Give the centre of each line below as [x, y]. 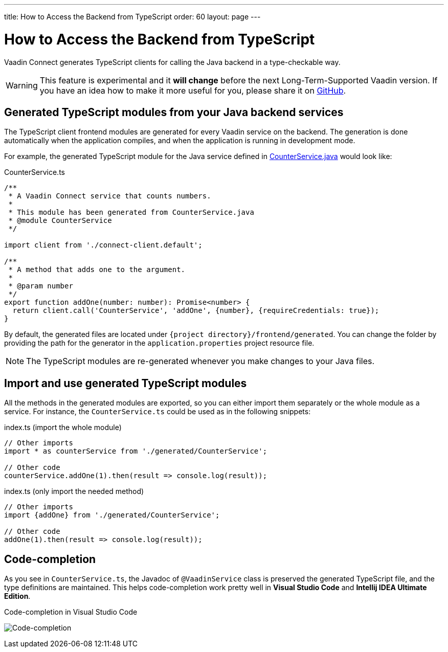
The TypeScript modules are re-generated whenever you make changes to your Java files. [200, 361]
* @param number [41, 286]
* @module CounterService [60, 221]
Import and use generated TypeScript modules [126, 383]
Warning [22, 85]
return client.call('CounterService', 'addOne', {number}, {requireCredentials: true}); [196, 311]
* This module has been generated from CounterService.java [131, 212]
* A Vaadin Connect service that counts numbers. [110, 196]
